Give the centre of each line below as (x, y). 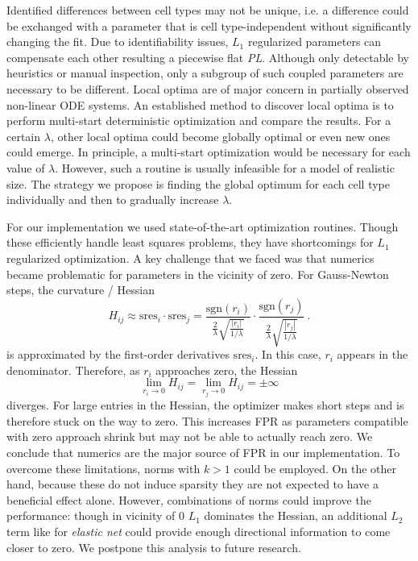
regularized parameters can (315, 42)
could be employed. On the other (315, 468)
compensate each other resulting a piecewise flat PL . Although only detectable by (208, 57)
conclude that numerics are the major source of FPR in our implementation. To (203, 452)
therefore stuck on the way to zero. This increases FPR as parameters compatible (207, 420)
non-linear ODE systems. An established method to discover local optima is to (200, 104)
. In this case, (288, 354)
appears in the (372, 354)
